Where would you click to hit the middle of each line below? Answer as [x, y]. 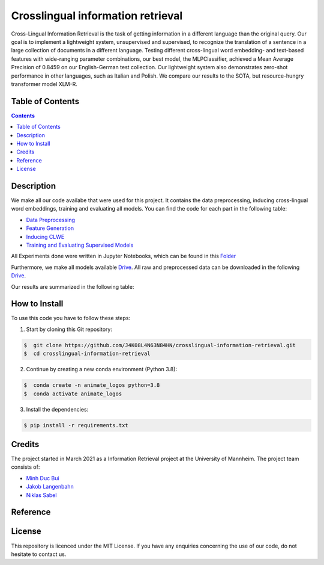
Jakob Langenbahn [50, 487]
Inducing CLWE [45, 236]
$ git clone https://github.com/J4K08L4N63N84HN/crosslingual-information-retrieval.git [160, 345]
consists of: [25, 467]
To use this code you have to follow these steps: [71, 318]
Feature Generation [50, 228]
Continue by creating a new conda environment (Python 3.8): [101, 369]
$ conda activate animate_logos [73, 394]
